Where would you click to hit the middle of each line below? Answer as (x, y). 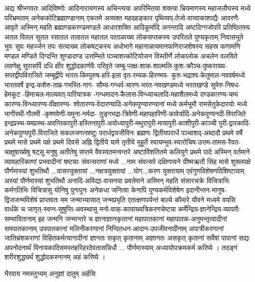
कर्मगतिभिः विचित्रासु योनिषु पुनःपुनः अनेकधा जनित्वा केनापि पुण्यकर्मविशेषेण (94, 190)
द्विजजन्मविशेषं (21, 199)
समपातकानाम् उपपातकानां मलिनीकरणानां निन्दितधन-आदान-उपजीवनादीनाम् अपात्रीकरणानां (114, 228)
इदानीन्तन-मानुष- (206, 190)
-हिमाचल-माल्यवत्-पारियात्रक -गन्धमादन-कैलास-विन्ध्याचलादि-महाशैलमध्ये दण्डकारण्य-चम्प (130, 94)
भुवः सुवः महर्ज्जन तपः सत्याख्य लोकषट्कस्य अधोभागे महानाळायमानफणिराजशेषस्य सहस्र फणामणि (123, 46)
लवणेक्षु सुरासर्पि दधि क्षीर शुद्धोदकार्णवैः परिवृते (58, 65)
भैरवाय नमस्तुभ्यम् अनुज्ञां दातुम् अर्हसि (50, 273)
